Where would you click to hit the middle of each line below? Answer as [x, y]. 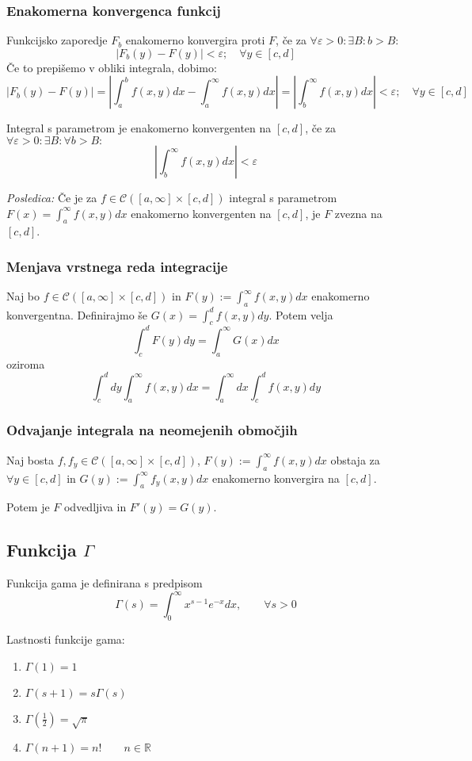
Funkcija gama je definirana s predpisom [105, 583]
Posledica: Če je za [52, 197]
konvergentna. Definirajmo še [77, 314]
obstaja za [355, 459]
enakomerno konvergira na [276, 478]
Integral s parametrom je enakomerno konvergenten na [139, 128]
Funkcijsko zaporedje [57, 40]
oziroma [26, 363]
